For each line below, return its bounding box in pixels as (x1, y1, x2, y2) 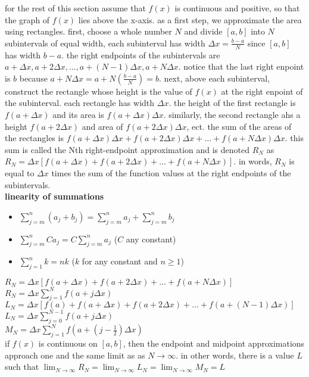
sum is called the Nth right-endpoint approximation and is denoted (5, 143, 250, 155)
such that (5, 360, 39, 373)
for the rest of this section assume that (5, 2, 146, 14)
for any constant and (82, 255, 158, 267)
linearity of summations (5, 190, 104, 202)
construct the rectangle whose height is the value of (5, 85, 192, 97)
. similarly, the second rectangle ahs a (163, 108, 301, 120)
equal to (5, 166, 35, 179)
